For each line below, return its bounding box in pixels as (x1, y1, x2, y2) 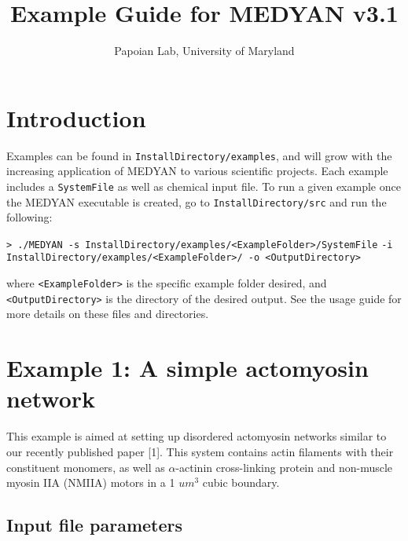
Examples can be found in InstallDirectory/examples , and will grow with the (6, 147, 392, 163)
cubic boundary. (202, 474, 280, 491)
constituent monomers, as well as (6, 459, 165, 475)
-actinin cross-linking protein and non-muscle (175, 459, 393, 475)
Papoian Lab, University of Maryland (114, 42, 295, 59)
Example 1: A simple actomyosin (6, 352, 369, 384)
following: (6, 209, 53, 225)
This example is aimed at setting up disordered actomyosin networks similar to (6, 428, 387, 444)
